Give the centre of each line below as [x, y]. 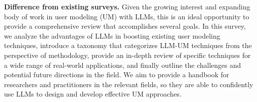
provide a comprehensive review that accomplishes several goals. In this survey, [125, 26]
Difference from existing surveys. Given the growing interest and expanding [127, 6]
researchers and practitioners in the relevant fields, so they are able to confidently [129, 84]
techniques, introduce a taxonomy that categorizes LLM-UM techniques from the [128, 45]
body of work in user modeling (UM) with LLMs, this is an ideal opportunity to [127, 16]
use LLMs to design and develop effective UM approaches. [93, 94]
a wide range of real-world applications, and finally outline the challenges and [123, 65]
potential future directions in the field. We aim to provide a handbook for [117, 75]
